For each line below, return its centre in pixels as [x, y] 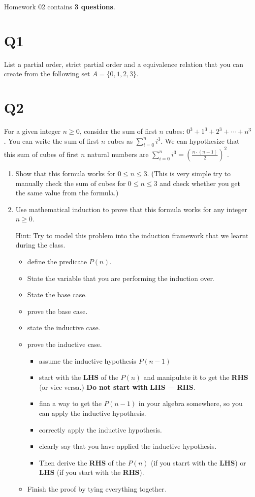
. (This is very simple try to [189, 173]
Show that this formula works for [65, 173]
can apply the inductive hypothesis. [93, 413]
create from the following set [47, 74]
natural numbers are [118, 154]
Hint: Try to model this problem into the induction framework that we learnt [132, 235]
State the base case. [57, 295]
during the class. [40, 245]
